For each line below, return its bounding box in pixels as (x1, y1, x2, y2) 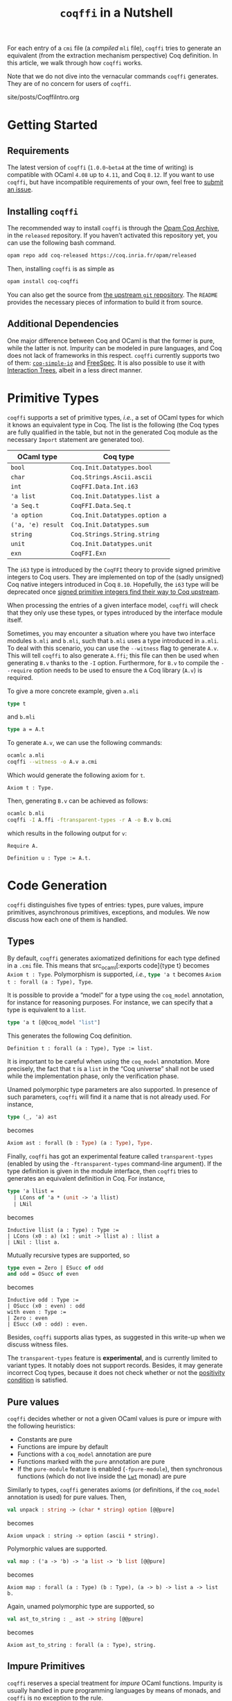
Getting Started (7, 117, 98, 133)
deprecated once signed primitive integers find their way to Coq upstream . (7, 588, 220, 596)
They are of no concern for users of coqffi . (7, 80, 132, 88)
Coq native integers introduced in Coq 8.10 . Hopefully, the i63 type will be (7, 580, 220, 588)
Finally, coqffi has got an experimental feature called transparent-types (7, 1152, 213, 1160)
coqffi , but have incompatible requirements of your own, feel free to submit (7, 178, 224, 187)
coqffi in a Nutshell (60, 5, 173, 21)
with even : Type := (7, 1309, 67, 1316)
